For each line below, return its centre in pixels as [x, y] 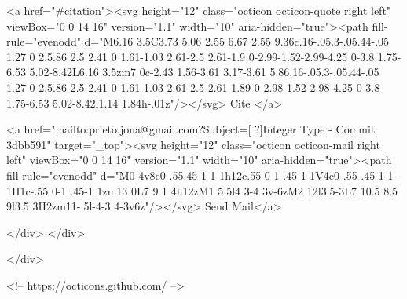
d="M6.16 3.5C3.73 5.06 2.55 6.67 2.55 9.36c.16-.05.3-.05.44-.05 [237, 41]
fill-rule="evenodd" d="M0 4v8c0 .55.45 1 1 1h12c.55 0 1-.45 [152, 175]
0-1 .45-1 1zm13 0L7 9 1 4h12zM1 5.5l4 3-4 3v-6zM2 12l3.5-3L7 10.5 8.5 [225, 190]
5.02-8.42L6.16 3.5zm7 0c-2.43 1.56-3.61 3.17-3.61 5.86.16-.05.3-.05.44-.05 [204, 72]
